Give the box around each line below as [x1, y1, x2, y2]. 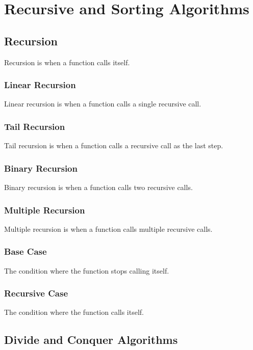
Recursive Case [4, 287, 68, 300]
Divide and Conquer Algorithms [4, 332, 178, 347]
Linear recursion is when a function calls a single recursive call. [4, 98, 201, 109]
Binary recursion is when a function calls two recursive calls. [4, 182, 193, 193]
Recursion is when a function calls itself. [4, 57, 130, 67]
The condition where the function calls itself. [4, 307, 144, 317]
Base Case [4, 245, 47, 258]
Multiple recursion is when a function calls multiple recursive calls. [4, 223, 213, 234]
